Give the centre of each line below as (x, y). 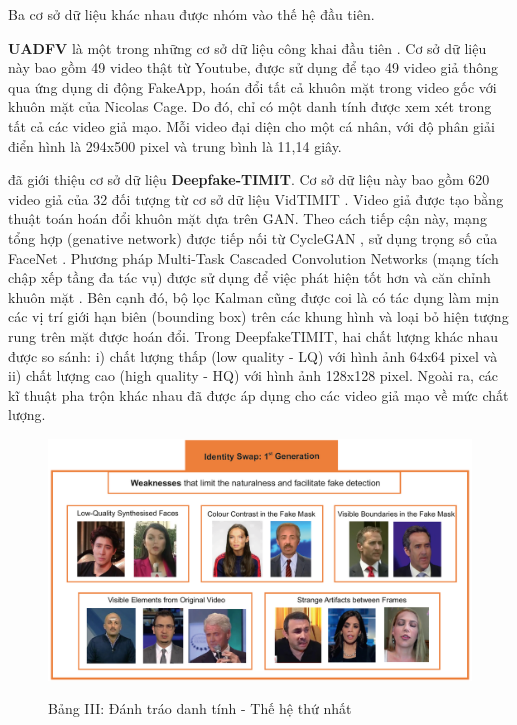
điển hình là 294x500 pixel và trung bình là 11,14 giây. (175, 145)
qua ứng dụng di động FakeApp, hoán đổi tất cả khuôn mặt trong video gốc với (252, 86)
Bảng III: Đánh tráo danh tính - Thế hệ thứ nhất (200, 708)
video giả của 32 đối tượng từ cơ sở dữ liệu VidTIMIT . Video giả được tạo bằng (256, 198)
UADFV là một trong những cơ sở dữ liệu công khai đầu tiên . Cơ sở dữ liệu (247, 47)
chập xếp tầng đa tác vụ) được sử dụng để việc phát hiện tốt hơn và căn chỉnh (249, 277)
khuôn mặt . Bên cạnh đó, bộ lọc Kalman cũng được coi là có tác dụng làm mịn (253, 296)
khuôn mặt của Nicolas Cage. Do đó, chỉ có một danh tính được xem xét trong (250, 106)
